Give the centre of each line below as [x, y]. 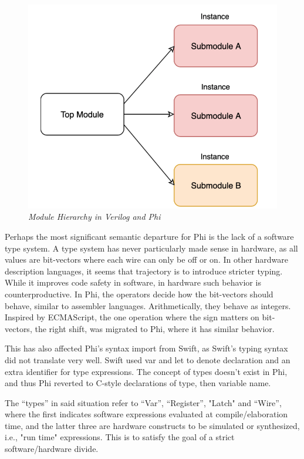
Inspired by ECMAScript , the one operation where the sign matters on [132, 317]
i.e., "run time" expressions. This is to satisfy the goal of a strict [120, 437]
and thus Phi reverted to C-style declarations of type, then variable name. [138, 383]
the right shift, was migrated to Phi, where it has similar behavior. [155, 328]
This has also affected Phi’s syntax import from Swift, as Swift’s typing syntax [146, 348]
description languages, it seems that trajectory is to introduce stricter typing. [144, 271]
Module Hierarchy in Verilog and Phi [94, 217]
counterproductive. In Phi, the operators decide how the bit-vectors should [139, 294]
